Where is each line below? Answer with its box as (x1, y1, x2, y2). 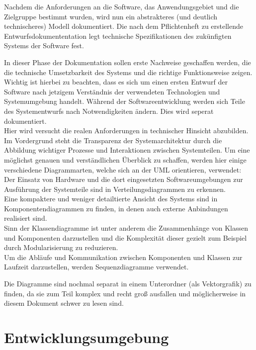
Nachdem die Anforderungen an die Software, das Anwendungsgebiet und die (4, 1, 239, 11)
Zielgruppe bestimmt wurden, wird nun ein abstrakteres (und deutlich (4, 11, 218, 21)
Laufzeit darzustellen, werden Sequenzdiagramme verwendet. (4, 262, 189, 272)
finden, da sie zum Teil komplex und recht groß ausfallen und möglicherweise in (4, 288, 246, 298)
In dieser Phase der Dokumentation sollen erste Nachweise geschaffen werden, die (4, 57, 251, 67)
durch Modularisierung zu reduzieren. (4, 242, 118, 253)
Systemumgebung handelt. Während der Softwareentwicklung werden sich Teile (4, 96, 245, 106)
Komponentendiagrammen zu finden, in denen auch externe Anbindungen (4, 203, 228, 213)
